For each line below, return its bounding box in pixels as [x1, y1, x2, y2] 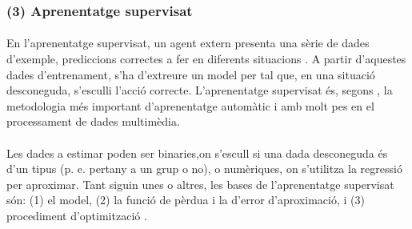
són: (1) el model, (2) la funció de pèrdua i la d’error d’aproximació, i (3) [6, 191, 365, 208]
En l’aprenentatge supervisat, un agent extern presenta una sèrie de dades [6, 34, 370, 51]
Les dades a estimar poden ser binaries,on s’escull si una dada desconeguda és [6, 144, 388, 161]
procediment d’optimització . [6, 207, 147, 223]
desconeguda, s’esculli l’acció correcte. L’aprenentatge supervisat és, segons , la [6, 82, 393, 98]
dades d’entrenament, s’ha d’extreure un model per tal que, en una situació [6, 66, 375, 82]
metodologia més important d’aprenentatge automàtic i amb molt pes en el [6, 97, 374, 114]
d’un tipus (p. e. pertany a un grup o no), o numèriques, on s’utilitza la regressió [6, 160, 402, 177]
